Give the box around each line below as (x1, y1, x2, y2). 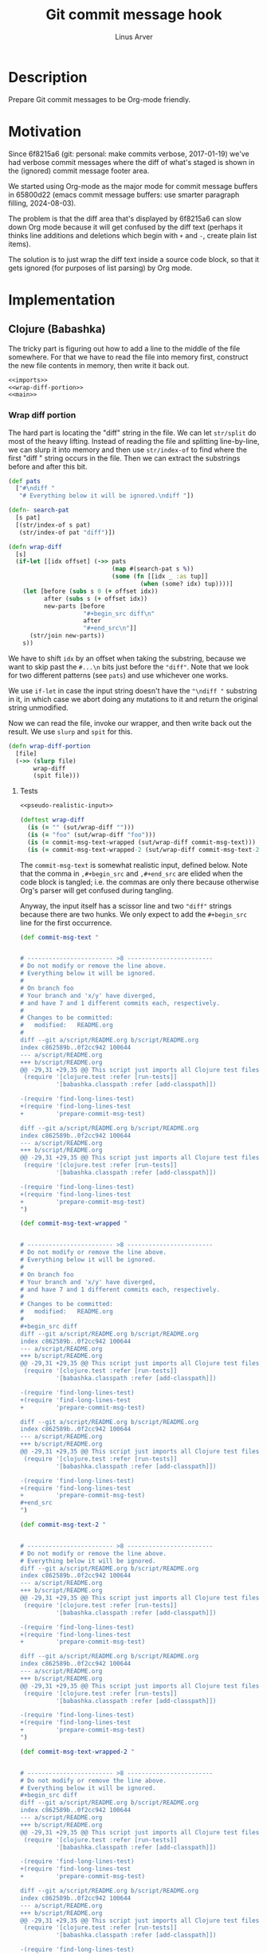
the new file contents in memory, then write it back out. (8, 360, 190, 370)
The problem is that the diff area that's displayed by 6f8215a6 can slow (8, 214, 241, 223)
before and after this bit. (8, 461, 88, 471)
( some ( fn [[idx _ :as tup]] (111, 572, 209, 581)
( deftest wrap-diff (19, 816, 85, 824)
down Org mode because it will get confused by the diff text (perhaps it (8, 222, 243, 232)
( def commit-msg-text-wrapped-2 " (19, 1748, 135, 1756)
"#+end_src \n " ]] (83, 624, 137, 633)
